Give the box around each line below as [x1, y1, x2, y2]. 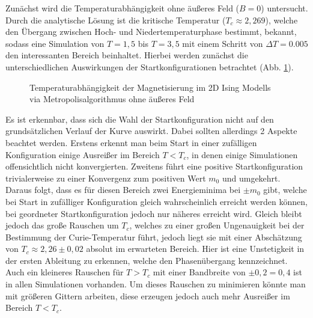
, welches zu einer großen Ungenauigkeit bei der [129, 219, 305, 231]
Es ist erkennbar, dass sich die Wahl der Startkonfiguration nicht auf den [5, 112, 274, 125]
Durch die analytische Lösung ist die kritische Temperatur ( [5, 13, 226, 26]
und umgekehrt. [222, 171, 281, 184]
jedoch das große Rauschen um [5, 219, 119, 231]
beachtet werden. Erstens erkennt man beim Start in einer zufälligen [5, 136, 257, 148]
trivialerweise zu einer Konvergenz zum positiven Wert [5, 171, 206, 184]
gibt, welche [263, 183, 307, 196]
